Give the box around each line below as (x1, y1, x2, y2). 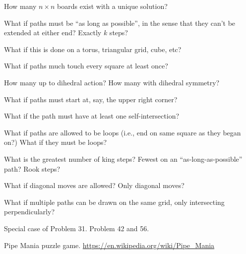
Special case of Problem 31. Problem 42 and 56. (4, 223, 149, 233)
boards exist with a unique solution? (57, 1, 168, 11)
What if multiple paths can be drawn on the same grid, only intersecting (4, 196, 225, 207)
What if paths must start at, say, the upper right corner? (4, 94, 178, 104)
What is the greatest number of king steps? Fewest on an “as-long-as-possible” (4, 153, 243, 164)
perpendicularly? (4, 206, 55, 217)
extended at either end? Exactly (4, 27, 102, 38)
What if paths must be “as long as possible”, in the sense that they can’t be (4, 17, 236, 28)
